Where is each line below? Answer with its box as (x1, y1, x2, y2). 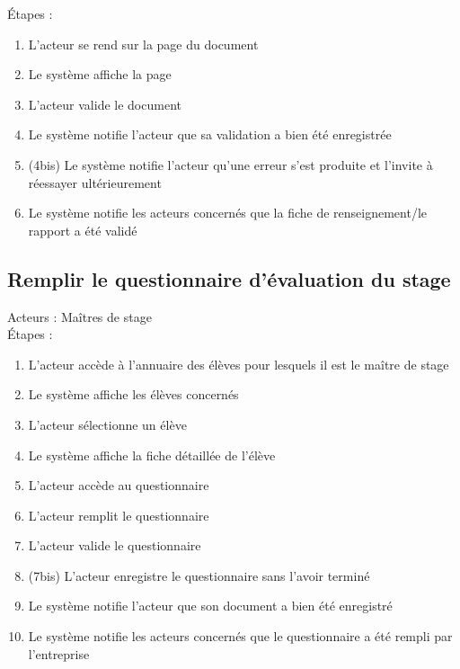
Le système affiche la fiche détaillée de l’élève (28, 445, 276, 464)
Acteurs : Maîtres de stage (7, 307, 152, 326)
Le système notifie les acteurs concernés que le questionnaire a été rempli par (28, 627, 453, 646)
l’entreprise (28, 644, 90, 663)
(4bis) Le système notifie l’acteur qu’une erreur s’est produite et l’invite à (28, 155, 433, 174)
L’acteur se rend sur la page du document (28, 34, 259, 53)
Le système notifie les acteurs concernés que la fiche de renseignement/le (28, 203, 428, 222)
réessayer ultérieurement (28, 173, 162, 192)
